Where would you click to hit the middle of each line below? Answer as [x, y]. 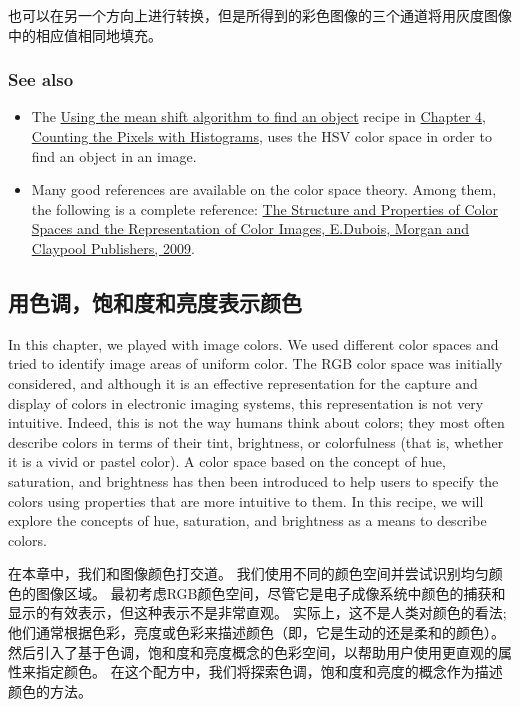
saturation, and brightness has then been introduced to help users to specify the [253, 480]
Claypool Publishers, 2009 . [113, 247]
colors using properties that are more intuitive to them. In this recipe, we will [246, 500]
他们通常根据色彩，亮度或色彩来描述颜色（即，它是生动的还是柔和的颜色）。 [256, 632]
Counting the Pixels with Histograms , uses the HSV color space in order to [261, 136]
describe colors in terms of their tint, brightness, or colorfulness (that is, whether [256, 441]
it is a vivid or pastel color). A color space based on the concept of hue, [227, 461]
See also [41, 79]
